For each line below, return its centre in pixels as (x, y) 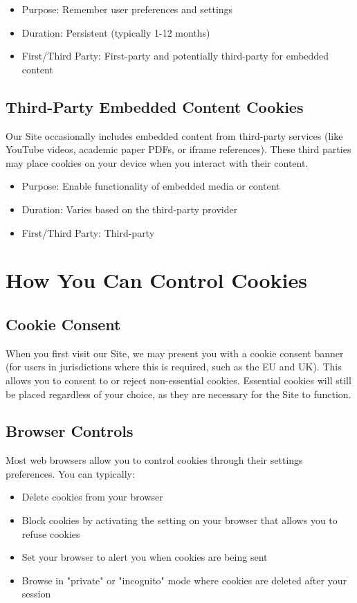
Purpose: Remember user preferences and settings (127, 9)
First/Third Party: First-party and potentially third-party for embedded (175, 56)
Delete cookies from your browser (92, 497)
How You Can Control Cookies (156, 280)
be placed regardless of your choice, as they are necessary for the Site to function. (178, 394)
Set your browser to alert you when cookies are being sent (145, 557)
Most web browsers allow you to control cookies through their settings (154, 460)
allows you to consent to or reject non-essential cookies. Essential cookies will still (178, 380)
